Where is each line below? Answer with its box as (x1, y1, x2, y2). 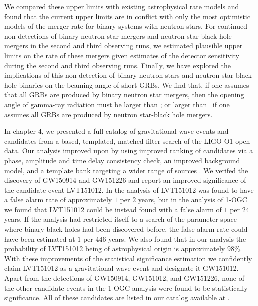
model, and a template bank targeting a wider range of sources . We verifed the (4, 165, 248, 175)
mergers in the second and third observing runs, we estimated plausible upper (4, 40, 243, 51)
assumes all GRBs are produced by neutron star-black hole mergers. (4, 109, 213, 119)
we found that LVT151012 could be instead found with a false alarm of (4, 204, 222, 214)
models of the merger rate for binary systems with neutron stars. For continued (4, 21, 247, 31)
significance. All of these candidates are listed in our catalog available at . (4, 292, 230, 303)
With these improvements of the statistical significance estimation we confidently (4, 253, 252, 263)
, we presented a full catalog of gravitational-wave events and (41, 126, 229, 136)
